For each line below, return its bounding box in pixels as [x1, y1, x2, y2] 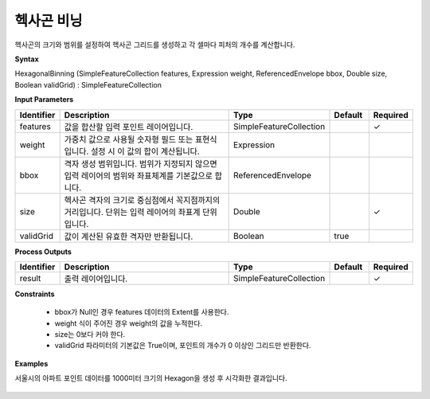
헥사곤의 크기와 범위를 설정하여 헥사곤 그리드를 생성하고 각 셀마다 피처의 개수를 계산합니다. [14, 40, 295, 49]
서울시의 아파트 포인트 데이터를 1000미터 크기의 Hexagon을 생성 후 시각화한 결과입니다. [14, 374, 287, 383]
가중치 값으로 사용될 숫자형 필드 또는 [64, 134, 193, 145]
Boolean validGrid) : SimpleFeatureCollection [14, 80, 162, 89]
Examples [14, 358, 49, 368]
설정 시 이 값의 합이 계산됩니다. [90, 146, 201, 157]
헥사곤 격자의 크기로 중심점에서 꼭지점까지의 [64, 194, 221, 205]
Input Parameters [14, 95, 74, 104]
